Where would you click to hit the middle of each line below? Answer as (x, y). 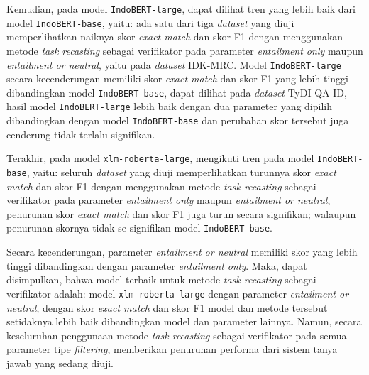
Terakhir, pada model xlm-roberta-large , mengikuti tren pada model (160, 158)
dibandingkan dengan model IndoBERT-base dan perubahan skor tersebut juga (178, 120)
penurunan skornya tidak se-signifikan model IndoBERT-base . (139, 228)
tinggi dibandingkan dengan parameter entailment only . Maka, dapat (157, 265)
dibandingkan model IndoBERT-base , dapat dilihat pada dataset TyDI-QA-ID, (177, 92)
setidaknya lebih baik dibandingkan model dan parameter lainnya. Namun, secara (184, 321)
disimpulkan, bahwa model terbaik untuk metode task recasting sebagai (161, 279)
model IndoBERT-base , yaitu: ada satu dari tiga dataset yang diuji (150, 22)
